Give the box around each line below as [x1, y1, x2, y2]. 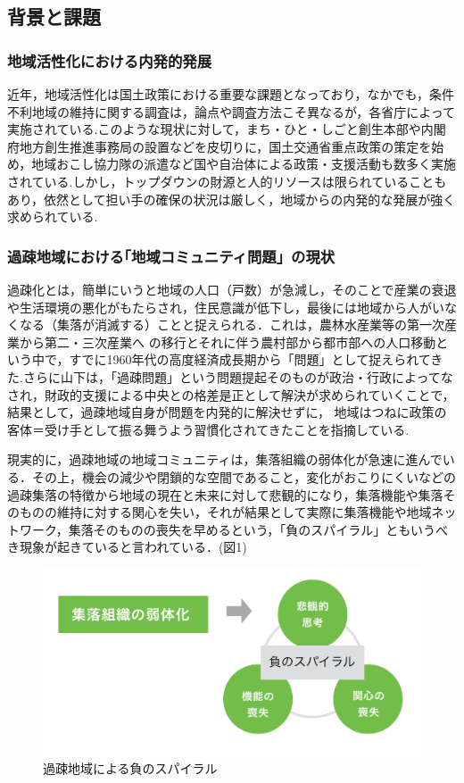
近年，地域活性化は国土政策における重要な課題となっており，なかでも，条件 [7, 85, 454, 103]
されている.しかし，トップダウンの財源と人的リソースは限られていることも [7, 171, 447, 190]
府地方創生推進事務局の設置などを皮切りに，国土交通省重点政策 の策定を [7, 137, 432, 155]
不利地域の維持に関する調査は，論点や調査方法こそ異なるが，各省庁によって [7, 102, 456, 121]
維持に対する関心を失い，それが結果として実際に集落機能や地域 [56, 503, 432, 521]
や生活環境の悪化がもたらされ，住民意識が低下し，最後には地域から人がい [7, 297, 444, 316]
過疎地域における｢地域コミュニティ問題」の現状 [7, 245, 336, 267]
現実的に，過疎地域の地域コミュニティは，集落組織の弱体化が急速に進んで [7, 450, 443, 469]
